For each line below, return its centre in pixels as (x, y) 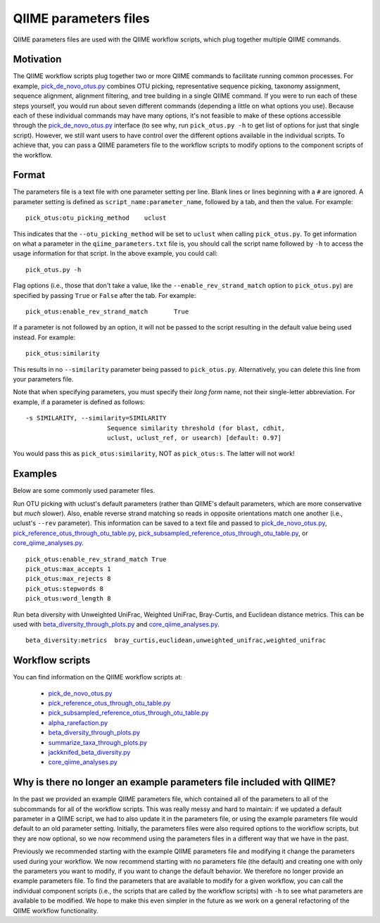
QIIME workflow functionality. (56, 910)
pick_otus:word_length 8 (68, 599)
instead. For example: (44, 337)
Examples (35, 474)
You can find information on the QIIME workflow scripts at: (98, 677)
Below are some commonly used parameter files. (84, 491)
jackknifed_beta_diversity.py (89, 752)
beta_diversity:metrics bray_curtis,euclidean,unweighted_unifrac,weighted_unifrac (176, 640)
